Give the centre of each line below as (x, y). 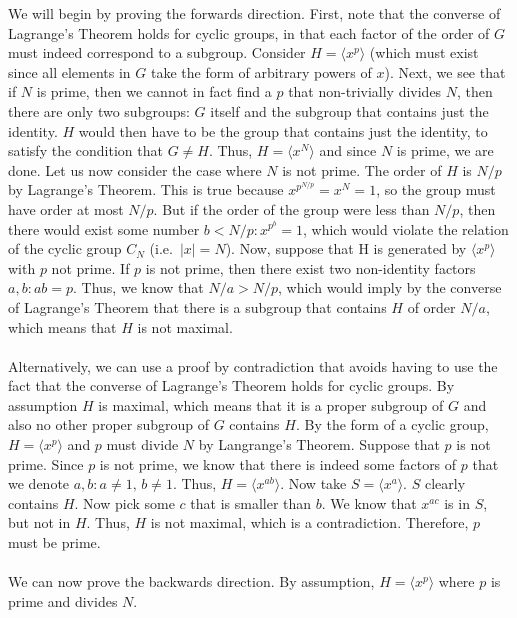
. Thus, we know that (138, 287)
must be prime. (54, 542)
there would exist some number (104, 228)
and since (348, 150)
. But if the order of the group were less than (291, 208)
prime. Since (46, 463)
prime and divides (63, 600)
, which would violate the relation (405, 228)
